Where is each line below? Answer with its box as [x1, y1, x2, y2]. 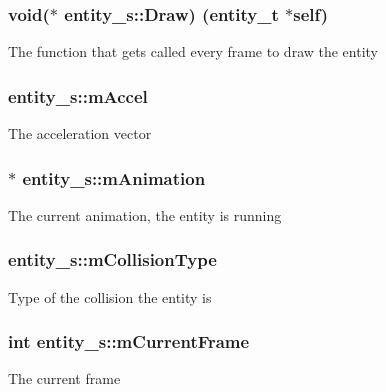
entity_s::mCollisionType [8, 247, 217, 272]
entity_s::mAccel [8, 83, 148, 108]
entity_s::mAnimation [22, 165, 206, 190]
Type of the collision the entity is [8, 286, 212, 307]
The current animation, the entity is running [8, 204, 282, 225]
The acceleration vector [8, 123, 152, 144]
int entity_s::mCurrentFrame [8, 329, 250, 354]
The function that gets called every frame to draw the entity [8, 41, 379, 62]
